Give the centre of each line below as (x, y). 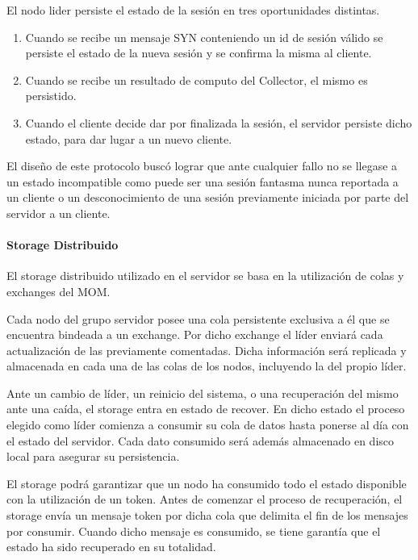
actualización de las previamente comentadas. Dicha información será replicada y (207, 350)
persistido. (51, 96)
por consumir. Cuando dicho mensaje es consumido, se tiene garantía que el (194, 531)
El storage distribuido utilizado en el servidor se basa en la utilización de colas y (205, 276)
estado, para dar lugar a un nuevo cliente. (129, 138)
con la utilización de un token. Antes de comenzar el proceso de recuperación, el (205, 499)
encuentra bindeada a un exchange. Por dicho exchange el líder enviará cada (195, 334)
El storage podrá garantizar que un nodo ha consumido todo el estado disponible (207, 483)
